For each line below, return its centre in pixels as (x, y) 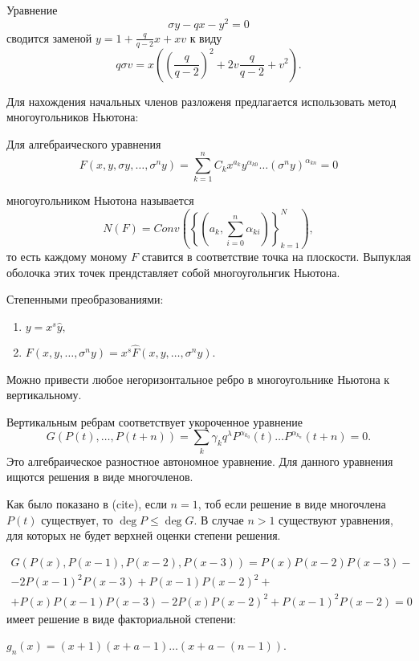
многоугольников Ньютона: (73, 117)
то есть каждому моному (67, 257)
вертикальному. (44, 395)
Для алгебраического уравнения (84, 143)
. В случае (219, 519)
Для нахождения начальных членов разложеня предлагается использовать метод (201, 101)
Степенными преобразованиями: (85, 299)
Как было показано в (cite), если (87, 503)
